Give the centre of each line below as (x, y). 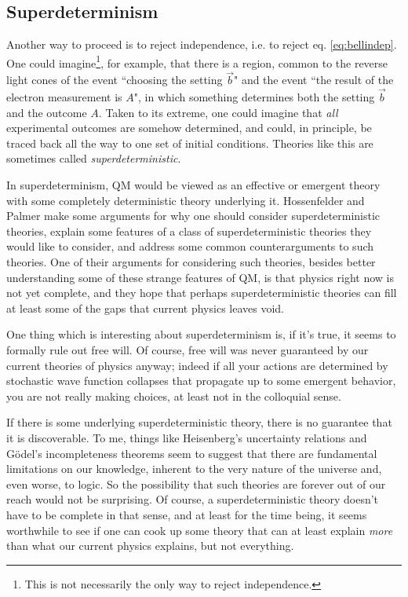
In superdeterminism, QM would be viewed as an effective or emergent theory (193, 185)
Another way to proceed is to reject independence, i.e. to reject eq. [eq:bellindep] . (202, 44)
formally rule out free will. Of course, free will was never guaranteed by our (188, 349)
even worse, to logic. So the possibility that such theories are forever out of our (196, 483)
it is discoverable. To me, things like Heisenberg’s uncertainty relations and (187, 437)
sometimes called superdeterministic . (94, 158)
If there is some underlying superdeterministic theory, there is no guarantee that (199, 422)
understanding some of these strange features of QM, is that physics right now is (200, 277)
